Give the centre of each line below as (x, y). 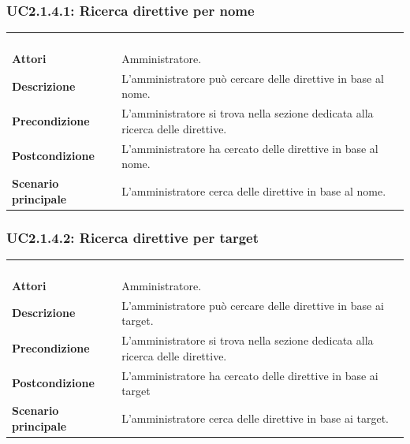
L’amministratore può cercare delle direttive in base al (253, 78)
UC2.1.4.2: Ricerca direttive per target (133, 237)
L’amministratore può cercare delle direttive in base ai (253, 305)
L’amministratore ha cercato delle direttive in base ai (250, 375)
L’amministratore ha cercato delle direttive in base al (250, 148)
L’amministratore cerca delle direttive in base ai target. (255, 418)
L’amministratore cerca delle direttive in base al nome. (254, 190)
